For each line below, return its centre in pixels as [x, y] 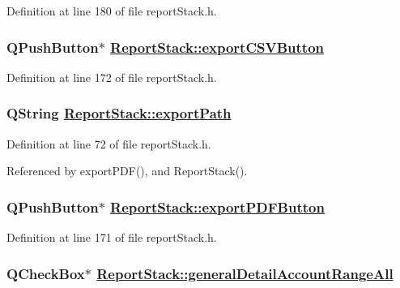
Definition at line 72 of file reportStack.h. [109, 143]
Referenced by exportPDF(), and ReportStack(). [127, 171]
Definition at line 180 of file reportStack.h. [112, 11]
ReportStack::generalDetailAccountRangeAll [245, 273]
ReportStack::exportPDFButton [217, 206]
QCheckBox [46, 273]
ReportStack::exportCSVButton [217, 47]
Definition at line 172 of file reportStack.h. [112, 77]
